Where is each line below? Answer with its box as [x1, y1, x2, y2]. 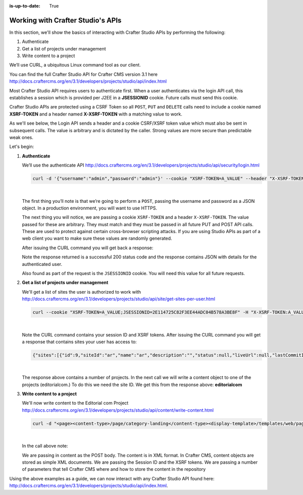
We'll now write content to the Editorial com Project [22, 400, 129, 406]
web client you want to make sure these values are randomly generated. [22, 235, 172, 242]
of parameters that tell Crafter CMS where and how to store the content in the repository [22, 466, 206, 472]
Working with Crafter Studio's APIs [9, 16, 122, 25]
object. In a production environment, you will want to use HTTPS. [22, 205, 158, 211]
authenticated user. [22, 261, 63, 267]
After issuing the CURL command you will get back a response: [22, 245, 154, 251]
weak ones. [9, 134, 34, 140]
